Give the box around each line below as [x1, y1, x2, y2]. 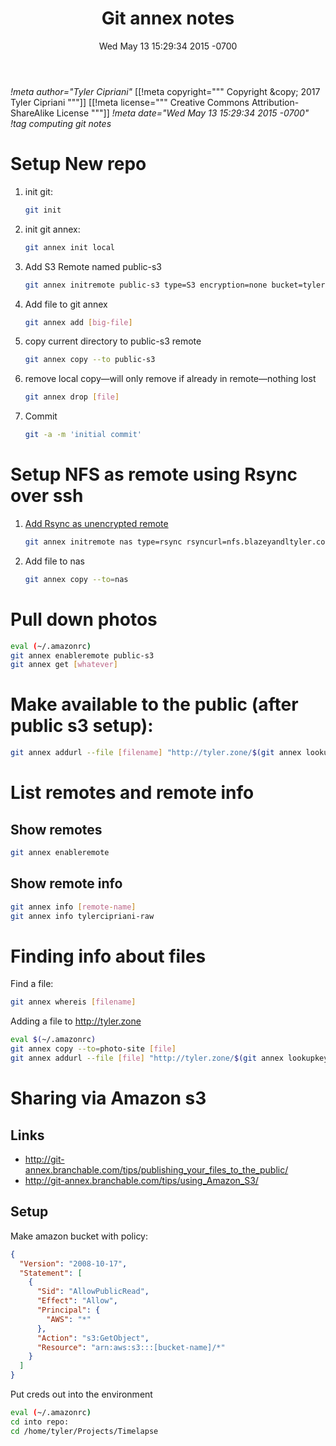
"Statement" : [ [19, 1268, 83, 1278]
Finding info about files [10, 945, 207, 967]
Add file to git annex [24, 298, 108, 310]
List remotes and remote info [10, 782, 255, 804]
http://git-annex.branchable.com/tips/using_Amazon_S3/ [24, 1174, 259, 1186]
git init [24, 205, 62, 215]
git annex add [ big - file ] [24, 317, 133, 327]
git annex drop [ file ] [24, 392, 120, 402]
